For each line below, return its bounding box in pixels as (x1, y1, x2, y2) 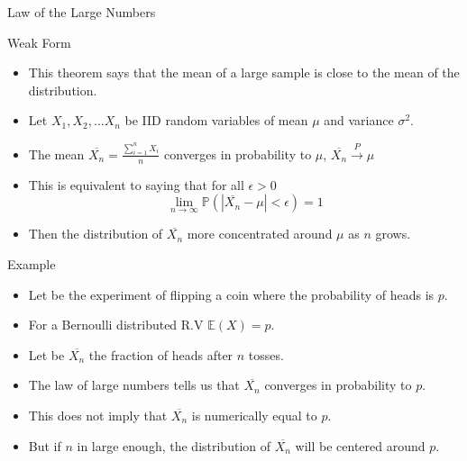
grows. (375, 224, 411, 243)
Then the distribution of (28, 224, 163, 243)
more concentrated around (187, 224, 333, 243)
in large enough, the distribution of (77, 436, 271, 455)
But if (28, 436, 61, 455)
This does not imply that (28, 406, 168, 424)
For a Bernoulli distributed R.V (28, 315, 204, 334)
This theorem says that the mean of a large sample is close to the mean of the (28, 63, 460, 82)
